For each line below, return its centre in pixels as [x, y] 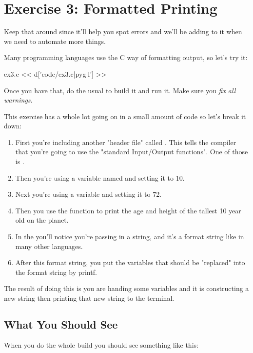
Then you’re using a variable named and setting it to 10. [100, 177]
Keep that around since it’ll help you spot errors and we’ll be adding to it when [123, 31]
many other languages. [49, 246]
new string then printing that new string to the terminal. [89, 298]
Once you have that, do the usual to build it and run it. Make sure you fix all [120, 90]
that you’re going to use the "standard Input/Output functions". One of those [132, 152]
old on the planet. [42, 220]
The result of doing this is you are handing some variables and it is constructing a [126, 288]
